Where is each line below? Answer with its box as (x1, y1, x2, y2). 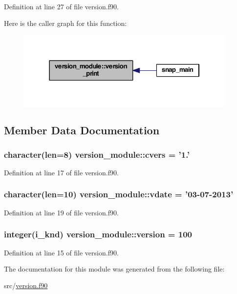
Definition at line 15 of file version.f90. (4, 247, 119, 257)
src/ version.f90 (4, 280, 48, 290)
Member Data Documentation (4, 123, 160, 138)
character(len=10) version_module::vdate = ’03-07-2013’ (4, 188, 234, 200)
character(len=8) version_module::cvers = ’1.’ (4, 148, 190, 160)
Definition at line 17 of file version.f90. (4, 167, 119, 177)
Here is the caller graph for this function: (4, 18, 127, 28)
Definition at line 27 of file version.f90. (4, 1, 119, 11)
